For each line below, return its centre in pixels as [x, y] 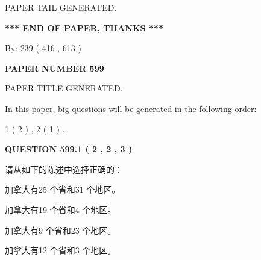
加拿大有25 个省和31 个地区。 [63, 189]
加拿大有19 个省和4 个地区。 [61, 209]
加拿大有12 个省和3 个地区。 [61, 250]
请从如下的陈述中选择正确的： [64, 169]
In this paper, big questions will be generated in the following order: [131, 108]
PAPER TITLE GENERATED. [64, 88]
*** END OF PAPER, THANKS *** [84, 27]
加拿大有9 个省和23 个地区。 [61, 230]
